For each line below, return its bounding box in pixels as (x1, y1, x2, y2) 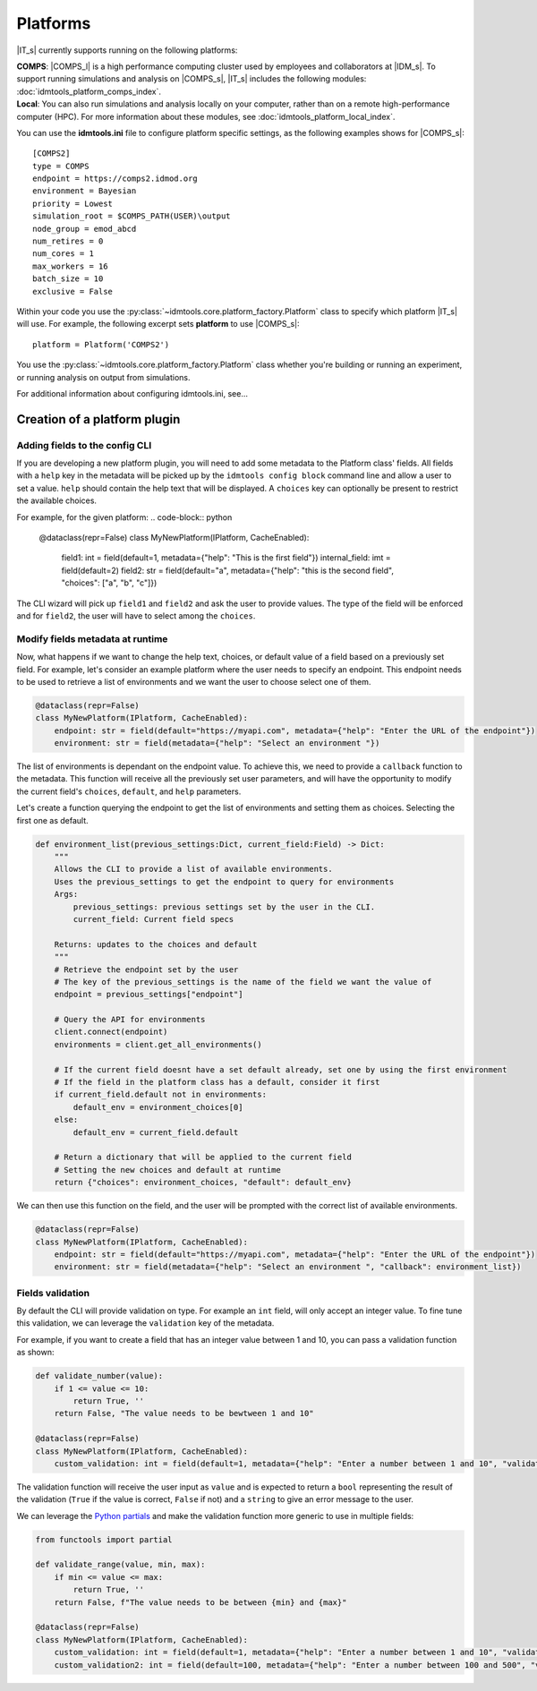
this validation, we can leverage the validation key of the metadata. (16, 1318, 275, 1328)
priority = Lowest (32, 198, 114, 209)
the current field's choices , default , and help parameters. (16, 786, 242, 797)
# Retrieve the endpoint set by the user (54, 964, 239, 975)
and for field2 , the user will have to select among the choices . (16, 610, 256, 621)
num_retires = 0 (32, 236, 104, 246)
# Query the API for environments (54, 1014, 206, 1025)
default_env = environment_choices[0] (72, 1102, 243, 1112)
